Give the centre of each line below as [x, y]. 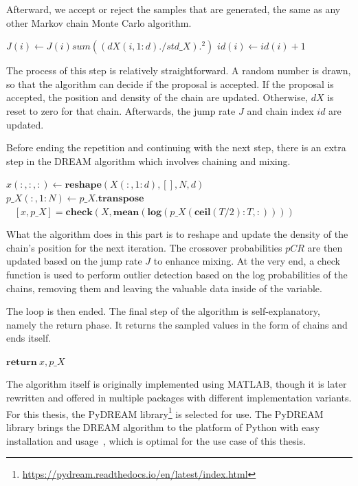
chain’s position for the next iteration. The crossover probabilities [144, 247]
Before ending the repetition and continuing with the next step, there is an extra [176, 147]
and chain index [280, 110]
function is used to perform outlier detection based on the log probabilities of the [177, 274]
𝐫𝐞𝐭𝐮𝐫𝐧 [22, 362]
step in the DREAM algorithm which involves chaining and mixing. [148, 161]
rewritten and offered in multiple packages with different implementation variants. [179, 398]
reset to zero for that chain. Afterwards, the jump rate [121, 110]
